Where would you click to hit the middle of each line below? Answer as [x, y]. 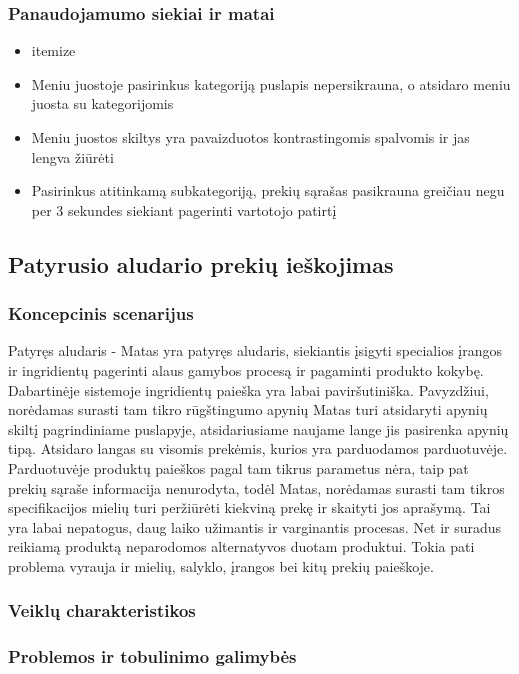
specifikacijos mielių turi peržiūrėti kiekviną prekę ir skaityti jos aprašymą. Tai [249, 507]
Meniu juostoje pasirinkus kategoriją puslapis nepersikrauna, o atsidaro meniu [271, 83]
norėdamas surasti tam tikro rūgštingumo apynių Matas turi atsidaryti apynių [248, 409]
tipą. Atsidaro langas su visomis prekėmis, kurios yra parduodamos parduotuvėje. [258, 448]
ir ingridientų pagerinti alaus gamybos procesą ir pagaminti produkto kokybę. [246, 369]
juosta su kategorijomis [102, 103]
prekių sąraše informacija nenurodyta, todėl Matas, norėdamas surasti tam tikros [256, 487]
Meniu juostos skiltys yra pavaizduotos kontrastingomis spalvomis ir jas [250, 137]
